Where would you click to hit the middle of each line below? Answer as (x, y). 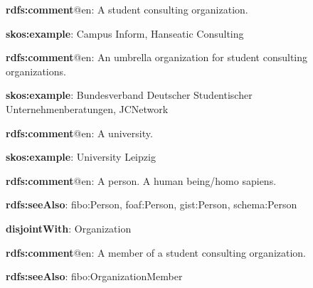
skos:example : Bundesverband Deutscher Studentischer (129, 95)
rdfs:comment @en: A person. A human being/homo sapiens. (141, 180)
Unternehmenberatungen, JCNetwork (87, 108)
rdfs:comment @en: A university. (79, 133)
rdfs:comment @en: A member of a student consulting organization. (156, 252)
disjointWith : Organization (69, 228)
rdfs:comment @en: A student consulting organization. (127, 9)
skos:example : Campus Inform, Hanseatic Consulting (125, 33)
